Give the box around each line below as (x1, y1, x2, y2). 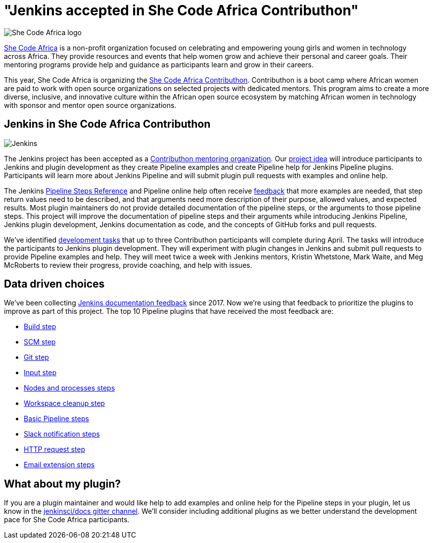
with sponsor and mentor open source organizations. (4, 100, 177, 109)
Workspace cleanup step (24, 399, 105, 408)
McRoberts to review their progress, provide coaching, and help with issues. (4, 260, 252, 269)
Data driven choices (4, 278, 105, 291)
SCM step (24, 338, 56, 346)
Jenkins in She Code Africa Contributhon (4, 118, 211, 131)
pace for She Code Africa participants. (4, 515, 130, 524)
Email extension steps (24, 460, 95, 469)
